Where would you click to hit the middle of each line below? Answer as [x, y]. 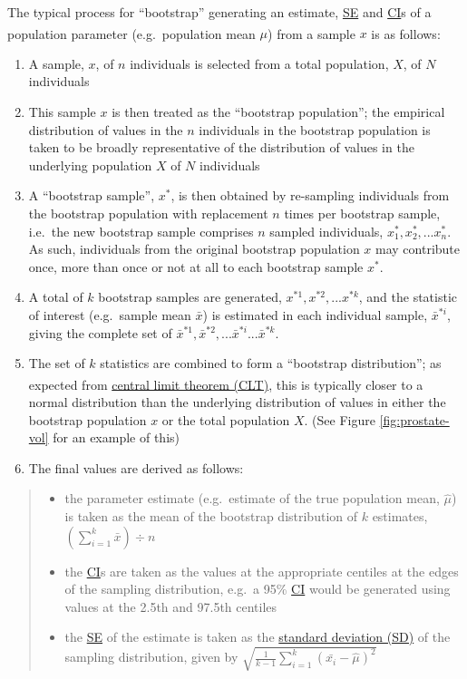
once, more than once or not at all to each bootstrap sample [196, 266]
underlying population [90, 165]
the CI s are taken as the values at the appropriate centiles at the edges [262, 571]
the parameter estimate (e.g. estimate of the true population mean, [252, 498]
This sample [62, 112]
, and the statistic [408, 297]
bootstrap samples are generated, [190, 297]
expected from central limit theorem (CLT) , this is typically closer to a [226, 384]
